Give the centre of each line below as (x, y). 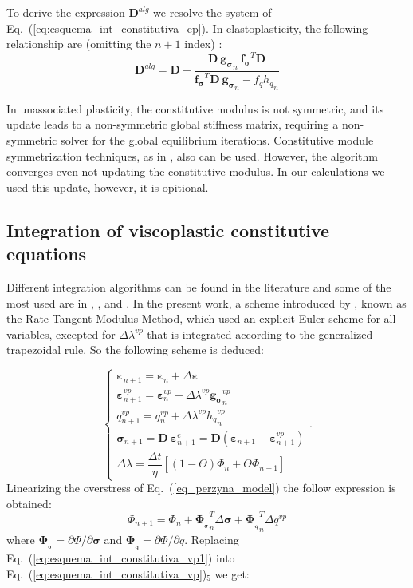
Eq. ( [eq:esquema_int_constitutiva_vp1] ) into (121, 558)
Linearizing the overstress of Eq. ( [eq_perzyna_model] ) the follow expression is (201, 488)
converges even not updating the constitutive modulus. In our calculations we (196, 171)
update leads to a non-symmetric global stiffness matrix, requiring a (173, 124)
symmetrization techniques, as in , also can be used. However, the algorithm (192, 155)
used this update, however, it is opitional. (108, 187)
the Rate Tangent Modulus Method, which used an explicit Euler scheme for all (201, 318)
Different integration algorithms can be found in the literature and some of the (199, 287)
